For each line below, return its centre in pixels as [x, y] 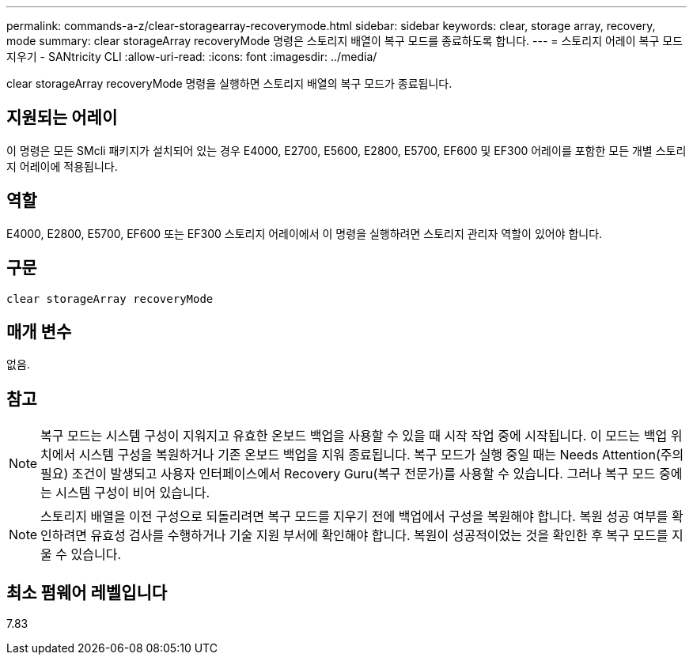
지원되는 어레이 [62, 118]
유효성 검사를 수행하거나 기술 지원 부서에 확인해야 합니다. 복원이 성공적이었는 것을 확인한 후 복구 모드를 [379, 536]
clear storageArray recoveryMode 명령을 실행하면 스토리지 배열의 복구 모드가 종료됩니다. [229, 83]
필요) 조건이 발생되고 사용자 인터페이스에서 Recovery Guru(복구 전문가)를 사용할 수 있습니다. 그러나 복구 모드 [348, 474]
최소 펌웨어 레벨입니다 [87, 592]
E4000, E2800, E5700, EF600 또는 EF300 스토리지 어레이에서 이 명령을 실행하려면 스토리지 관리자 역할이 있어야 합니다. [305, 233]
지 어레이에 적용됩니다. [62, 166]
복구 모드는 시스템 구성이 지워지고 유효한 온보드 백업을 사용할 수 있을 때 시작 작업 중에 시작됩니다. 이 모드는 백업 [354, 436]
